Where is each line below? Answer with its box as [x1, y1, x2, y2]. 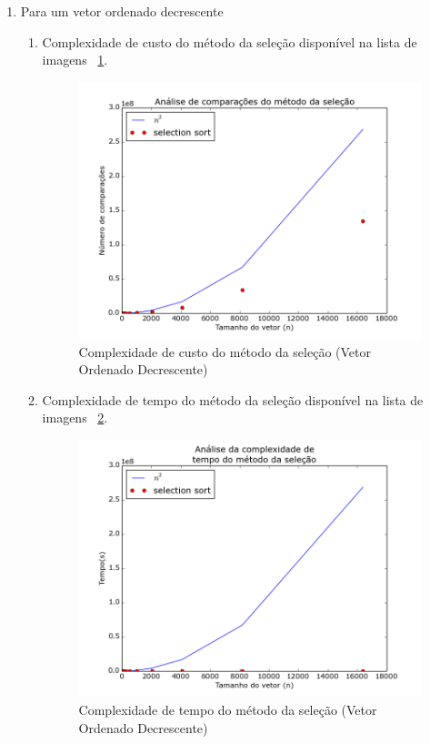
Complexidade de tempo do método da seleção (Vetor [78, 699, 377, 719]
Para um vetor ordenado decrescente [20, 2, 224, 20]
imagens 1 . [42, 50, 108, 69]
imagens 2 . [42, 408, 108, 427]
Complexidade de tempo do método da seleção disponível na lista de [42, 390, 424, 409]
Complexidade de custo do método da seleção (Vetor [78, 341, 371, 361]
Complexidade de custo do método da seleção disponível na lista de [42, 32, 417, 51]
